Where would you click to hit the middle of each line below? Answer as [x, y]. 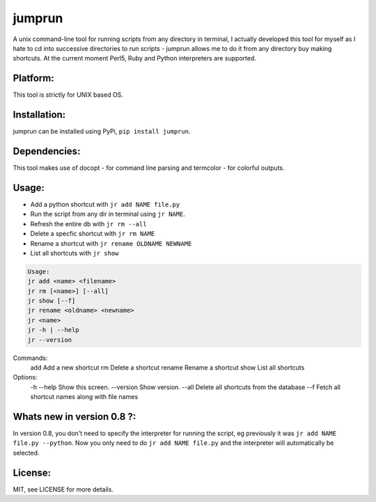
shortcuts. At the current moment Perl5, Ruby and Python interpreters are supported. [135, 58]
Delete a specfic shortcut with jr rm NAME [93, 234]
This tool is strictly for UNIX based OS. [68, 95]
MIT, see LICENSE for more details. [63, 489]
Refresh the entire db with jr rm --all [88, 223]
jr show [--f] [52, 301]
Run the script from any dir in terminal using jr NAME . [108, 214]
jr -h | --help [53, 330]
